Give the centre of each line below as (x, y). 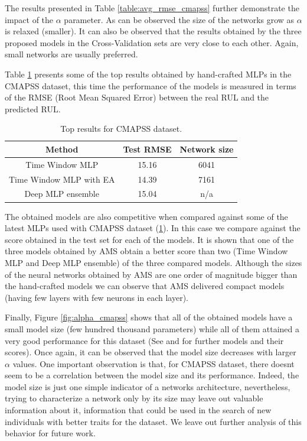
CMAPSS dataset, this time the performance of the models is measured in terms (151, 85)
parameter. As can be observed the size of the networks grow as (179, 19)
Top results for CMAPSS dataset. (121, 129)
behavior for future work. (50, 433)
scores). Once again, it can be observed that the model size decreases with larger (151, 352)
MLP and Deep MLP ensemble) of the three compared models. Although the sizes (153, 262)
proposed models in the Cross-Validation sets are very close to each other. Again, (152, 42)
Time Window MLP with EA (62, 179)
